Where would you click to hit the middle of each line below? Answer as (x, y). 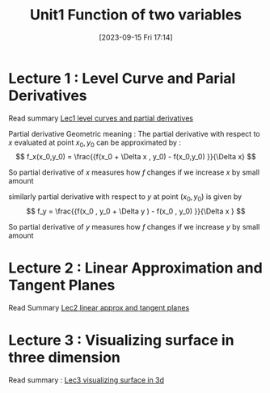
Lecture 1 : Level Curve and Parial (122, 78)
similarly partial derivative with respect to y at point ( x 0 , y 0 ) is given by (125, 198)
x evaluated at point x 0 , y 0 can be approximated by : (95, 143)
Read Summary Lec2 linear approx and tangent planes (99, 308)
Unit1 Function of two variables (136, 15)
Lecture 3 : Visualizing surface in (121, 340)
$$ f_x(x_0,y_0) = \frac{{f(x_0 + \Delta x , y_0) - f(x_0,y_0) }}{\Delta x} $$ (136, 157)
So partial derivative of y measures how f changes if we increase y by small (134, 227)
